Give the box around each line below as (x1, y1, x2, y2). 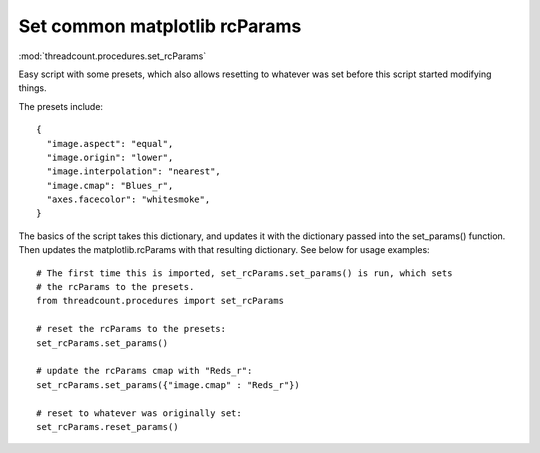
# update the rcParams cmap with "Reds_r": (36, 365, 253, 377)
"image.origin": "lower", (46, 151, 174, 163)
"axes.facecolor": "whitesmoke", (46, 194, 211, 205)
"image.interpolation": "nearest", (46, 166, 222, 177)
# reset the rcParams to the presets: (36, 323, 227, 335)
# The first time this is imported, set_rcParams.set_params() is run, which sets (36, 267, 453, 279)
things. (18, 82, 47, 94)
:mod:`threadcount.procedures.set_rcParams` (18, 50, 207, 62)
